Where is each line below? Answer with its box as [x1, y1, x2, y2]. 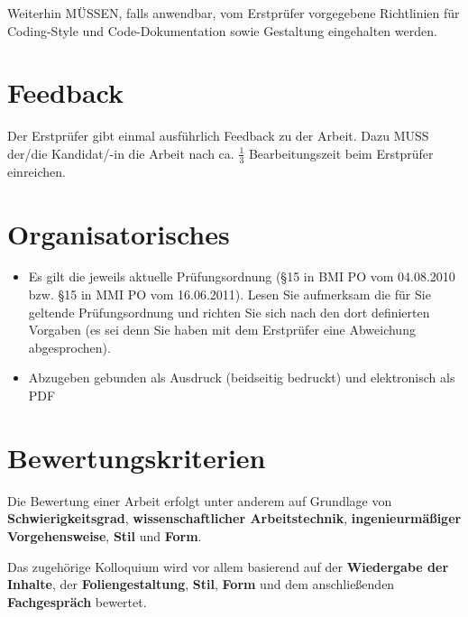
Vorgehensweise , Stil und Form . [7, 526, 202, 545]
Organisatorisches [7, 215, 230, 252]
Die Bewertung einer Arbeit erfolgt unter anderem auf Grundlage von [7, 491, 392, 510]
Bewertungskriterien [7, 438, 266, 475]
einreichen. [7, 161, 66, 180]
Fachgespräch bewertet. [7, 592, 147, 611]
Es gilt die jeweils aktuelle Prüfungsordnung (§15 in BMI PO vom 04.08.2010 [28, 267, 455, 286]
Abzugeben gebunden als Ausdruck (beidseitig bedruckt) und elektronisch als [28, 368, 455, 387]
